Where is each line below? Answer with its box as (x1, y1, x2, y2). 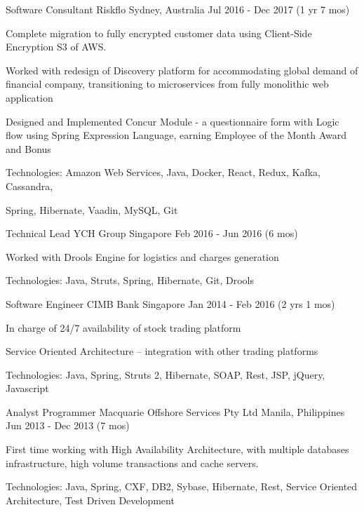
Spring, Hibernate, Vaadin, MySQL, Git (6, 202, 178, 217)
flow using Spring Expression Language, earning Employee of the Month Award (6, 128, 346, 142)
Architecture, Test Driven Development (6, 492, 175, 507)
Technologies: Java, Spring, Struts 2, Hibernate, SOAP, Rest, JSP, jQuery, (6, 367, 325, 382)
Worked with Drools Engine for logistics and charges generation (6, 249, 279, 264)
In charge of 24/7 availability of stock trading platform (6, 320, 241, 335)
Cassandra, (6, 178, 53, 193)
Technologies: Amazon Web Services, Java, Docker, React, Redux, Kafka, (6, 165, 321, 180)
